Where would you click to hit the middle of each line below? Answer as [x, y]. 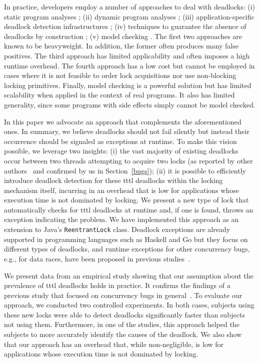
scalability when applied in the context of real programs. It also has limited [119, 95]
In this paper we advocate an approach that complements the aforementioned [123, 121]
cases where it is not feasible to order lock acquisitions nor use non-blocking [120, 75]
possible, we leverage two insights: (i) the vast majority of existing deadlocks [121, 151]
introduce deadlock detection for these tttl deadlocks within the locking [113, 180]
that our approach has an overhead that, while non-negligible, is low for [114, 344]
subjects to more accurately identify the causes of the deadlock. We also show [123, 334]
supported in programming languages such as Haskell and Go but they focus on [126, 239]
